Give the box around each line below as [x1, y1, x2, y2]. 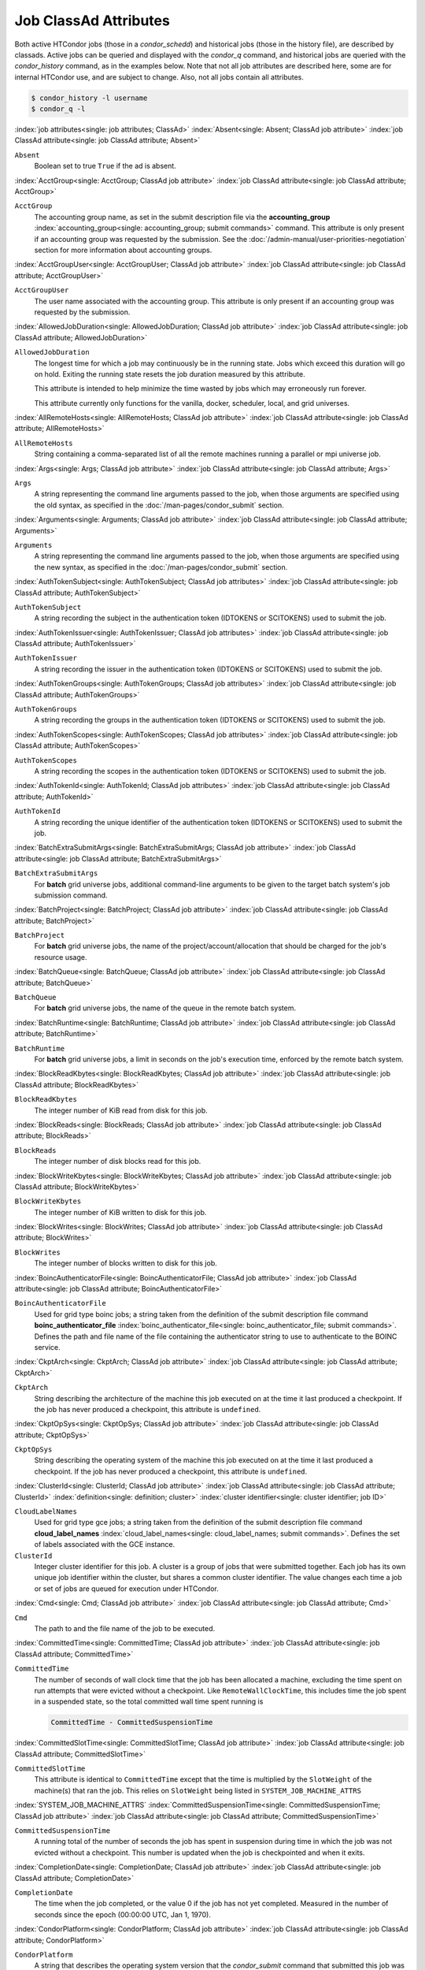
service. [34, 1342, 61, 1351]
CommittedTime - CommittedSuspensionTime [50, 1718, 213, 1727]
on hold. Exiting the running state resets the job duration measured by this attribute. [34, 369, 306, 378]
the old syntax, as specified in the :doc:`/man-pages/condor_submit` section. [34, 500, 285, 510]
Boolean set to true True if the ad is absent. [34, 162, 176, 171]
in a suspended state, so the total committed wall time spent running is [34, 1697, 264, 1706]
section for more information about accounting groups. [34, 245, 213, 255]
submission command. [34, 890, 108, 900]
